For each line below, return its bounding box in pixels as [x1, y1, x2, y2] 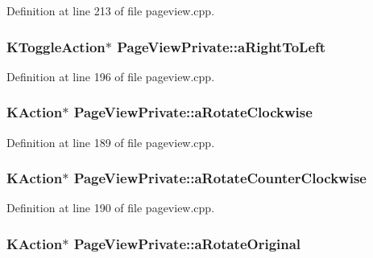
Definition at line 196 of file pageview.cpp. [6, 68, 215, 84]
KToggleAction [6, 36, 106, 56]
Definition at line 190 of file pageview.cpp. [6, 199, 215, 216]
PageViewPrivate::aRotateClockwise [73, 102, 313, 122]
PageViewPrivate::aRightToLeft [117, 36, 326, 56]
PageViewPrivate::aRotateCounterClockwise [73, 168, 367, 188]
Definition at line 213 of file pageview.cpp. [6, 2, 215, 18]
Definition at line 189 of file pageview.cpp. [6, 133, 215, 150]
